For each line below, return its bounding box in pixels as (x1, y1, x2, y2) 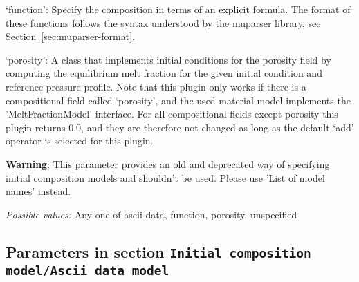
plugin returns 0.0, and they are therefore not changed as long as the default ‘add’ (6, 120, 354, 134)
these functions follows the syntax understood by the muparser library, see (6, 15, 321, 30)
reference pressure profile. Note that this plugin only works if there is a (6, 79, 306, 93)
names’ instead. (6, 184, 71, 198)
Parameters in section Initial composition (6, 241, 311, 262)
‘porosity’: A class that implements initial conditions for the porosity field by (6, 52, 331, 66)
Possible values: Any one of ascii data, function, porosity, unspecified (6, 207, 297, 221)
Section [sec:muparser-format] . (6, 29, 135, 44)
